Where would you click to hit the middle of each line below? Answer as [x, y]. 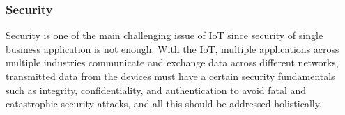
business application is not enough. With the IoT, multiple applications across [172, 48]
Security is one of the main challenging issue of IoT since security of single [164, 35]
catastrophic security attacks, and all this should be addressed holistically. [164, 103]
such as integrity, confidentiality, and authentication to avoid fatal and [156, 90]
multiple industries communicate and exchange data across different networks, [172, 62]
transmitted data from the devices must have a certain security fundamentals [170, 76]
